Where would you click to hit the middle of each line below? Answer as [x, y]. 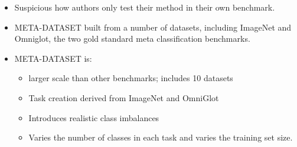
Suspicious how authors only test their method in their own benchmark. [145, 7]
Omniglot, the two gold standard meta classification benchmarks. [132, 39]
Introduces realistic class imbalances [94, 117]
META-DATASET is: [53, 58]
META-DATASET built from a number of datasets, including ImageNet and [153, 27]
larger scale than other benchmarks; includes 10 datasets [131, 78]
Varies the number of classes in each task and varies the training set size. [161, 137]
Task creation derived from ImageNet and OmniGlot [124, 97]
